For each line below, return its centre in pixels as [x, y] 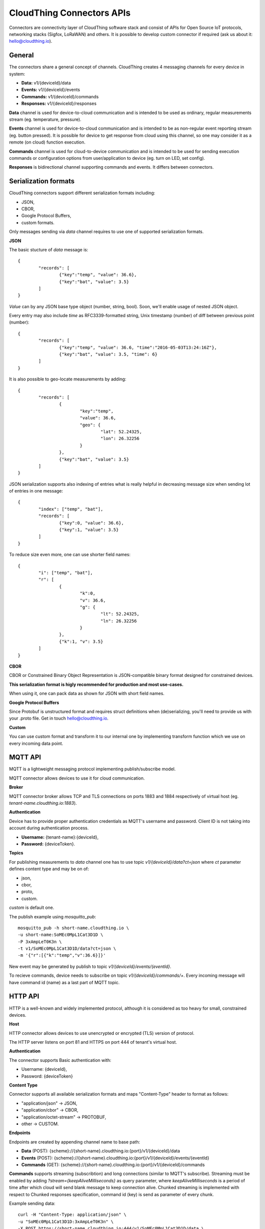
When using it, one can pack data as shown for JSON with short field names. [87, 694]
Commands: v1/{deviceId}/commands [60, 96]
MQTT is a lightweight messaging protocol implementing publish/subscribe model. [93, 769]
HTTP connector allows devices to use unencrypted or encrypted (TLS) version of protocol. [102, 1033]
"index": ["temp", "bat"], [71, 509]
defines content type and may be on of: [49, 869]
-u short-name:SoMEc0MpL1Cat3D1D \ [61, 935]
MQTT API [25, 757]
